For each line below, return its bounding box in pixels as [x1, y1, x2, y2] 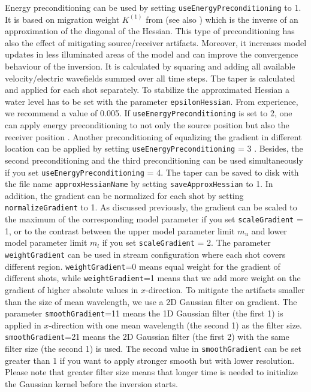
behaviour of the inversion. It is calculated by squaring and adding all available [5, 60, 295, 73]
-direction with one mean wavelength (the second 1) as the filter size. [49, 318, 302, 331]
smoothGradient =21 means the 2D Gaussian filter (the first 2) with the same [5, 330, 289, 343]
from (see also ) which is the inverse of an [146, 13, 298, 25]
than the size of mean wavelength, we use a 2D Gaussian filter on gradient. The [5, 295, 297, 307]
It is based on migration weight [5, 13, 120, 25]
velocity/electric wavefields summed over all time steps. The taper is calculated [5, 71, 295, 84]
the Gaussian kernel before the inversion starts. [5, 377, 178, 390]
